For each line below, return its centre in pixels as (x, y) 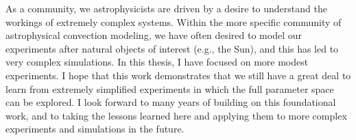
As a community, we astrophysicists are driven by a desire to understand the (166, 8)
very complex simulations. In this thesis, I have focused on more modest (157, 62)
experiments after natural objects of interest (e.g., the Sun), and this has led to (172, 48)
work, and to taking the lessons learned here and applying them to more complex (176, 115)
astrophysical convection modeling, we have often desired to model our (154, 35)
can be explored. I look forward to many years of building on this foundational (171, 102)
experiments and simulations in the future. (95, 129)
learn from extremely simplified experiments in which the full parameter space (170, 88)
